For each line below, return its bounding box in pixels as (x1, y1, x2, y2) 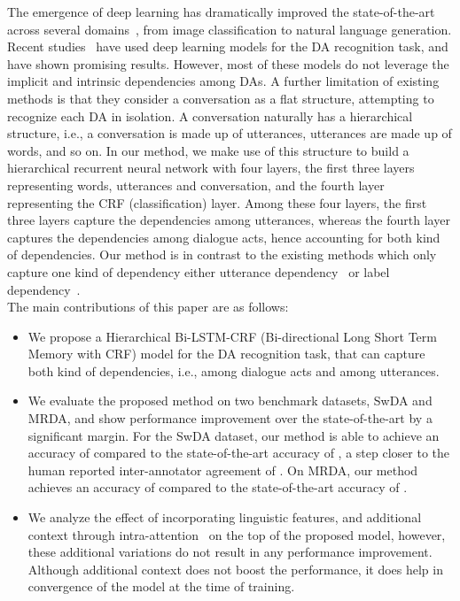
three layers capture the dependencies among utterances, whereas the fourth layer (7, 211, 450, 229)
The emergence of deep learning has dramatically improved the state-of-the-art (7, 3, 435, 20)
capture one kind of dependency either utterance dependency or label (7, 262, 390, 281)
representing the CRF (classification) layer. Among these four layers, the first (7, 193, 427, 212)
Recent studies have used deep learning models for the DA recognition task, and (7, 37, 448, 56)
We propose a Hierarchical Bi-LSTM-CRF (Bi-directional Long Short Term (27, 327, 437, 345)
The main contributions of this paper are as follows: (7, 297, 289, 316)
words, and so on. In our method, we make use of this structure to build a (7, 141, 409, 159)
